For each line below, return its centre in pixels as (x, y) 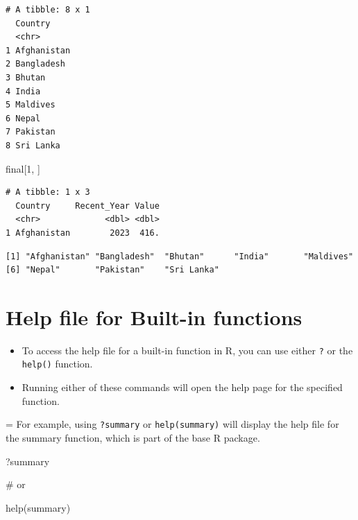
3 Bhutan (26, 77)
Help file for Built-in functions (154, 317)
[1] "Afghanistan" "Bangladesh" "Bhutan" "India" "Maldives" (180, 256)
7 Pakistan (31, 132)
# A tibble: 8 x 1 (48, 10)
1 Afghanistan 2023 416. (83, 233)
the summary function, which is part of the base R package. (133, 437)
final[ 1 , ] (23, 168)
